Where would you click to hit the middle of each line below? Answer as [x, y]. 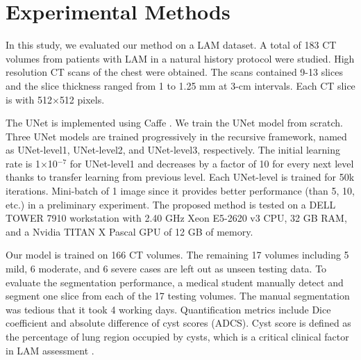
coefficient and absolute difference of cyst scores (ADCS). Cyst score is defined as [178, 323]
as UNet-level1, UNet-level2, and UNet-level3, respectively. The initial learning [173, 150]
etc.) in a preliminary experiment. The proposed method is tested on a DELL [171, 204]
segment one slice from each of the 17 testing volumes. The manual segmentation [178, 296]
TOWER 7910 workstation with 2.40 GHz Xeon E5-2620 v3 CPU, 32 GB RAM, [176, 218]
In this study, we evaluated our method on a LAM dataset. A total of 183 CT [171, 45]
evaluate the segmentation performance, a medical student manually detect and [175, 282]
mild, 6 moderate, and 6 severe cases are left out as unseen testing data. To [166, 269]
